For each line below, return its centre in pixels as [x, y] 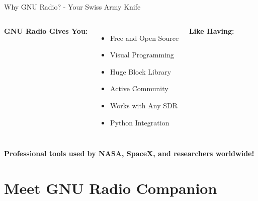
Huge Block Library [141, 71]
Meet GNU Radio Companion [111, 188]
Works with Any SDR [144, 105]
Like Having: [212, 30]
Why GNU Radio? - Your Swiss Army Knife [72, 7]
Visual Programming [142, 55]
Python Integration [140, 122]
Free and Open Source [145, 38]
